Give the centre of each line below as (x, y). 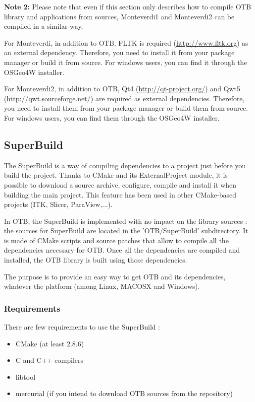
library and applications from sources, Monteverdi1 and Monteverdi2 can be (119, 16)
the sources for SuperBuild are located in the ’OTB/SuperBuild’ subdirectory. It (126, 231)
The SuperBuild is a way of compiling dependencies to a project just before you (125, 165)
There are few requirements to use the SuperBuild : (82, 327)
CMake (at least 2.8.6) (50, 343)
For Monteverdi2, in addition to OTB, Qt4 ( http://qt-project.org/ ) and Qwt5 (122, 89)
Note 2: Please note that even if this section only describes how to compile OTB (127, 6)
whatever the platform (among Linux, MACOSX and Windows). (102, 286)
